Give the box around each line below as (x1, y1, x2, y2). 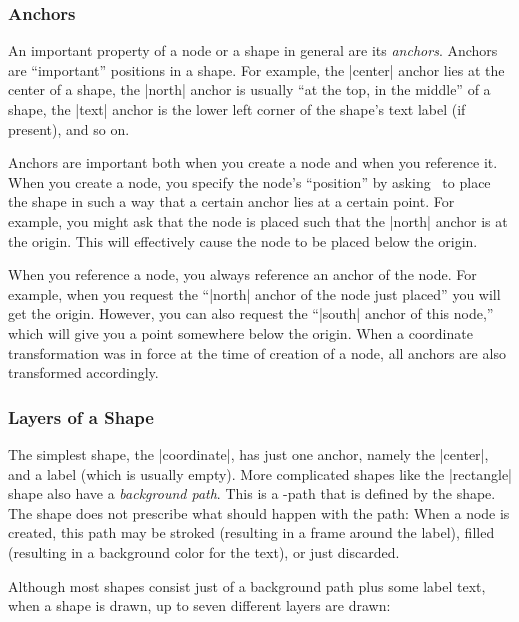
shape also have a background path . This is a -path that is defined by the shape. (8, 483, 496, 504)
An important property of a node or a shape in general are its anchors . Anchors (8, 40, 498, 61)
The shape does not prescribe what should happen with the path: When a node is (8, 502, 510, 523)
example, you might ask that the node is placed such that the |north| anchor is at (8, 210, 508, 231)
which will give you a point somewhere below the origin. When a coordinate (8, 322, 473, 343)
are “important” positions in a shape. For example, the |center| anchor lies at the (8, 59, 505, 80)
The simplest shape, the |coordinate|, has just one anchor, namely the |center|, (8, 443, 489, 464)
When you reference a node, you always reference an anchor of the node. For (8, 264, 477, 285)
